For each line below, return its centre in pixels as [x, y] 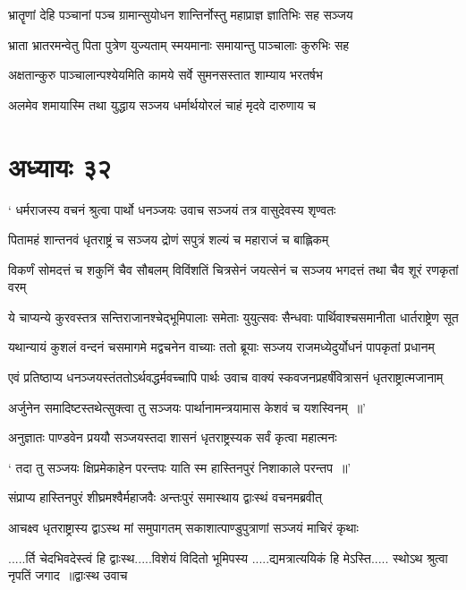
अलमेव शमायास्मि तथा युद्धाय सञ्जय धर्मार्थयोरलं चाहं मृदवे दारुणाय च [162, 104]
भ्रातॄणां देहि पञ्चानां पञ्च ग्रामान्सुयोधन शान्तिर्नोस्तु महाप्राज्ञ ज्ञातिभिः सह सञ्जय [181, 14]
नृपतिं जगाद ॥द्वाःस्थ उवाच [68, 575]
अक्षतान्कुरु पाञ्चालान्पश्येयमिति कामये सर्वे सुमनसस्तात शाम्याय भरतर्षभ [165, 75]
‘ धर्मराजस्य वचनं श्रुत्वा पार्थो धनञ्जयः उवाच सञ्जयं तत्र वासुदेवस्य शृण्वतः [172, 209]
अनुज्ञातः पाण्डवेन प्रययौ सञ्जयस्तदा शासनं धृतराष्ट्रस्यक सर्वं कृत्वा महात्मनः [173, 437]
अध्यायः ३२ [60, 166]
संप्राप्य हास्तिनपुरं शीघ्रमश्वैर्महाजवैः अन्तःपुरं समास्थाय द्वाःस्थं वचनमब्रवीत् [165, 497]
